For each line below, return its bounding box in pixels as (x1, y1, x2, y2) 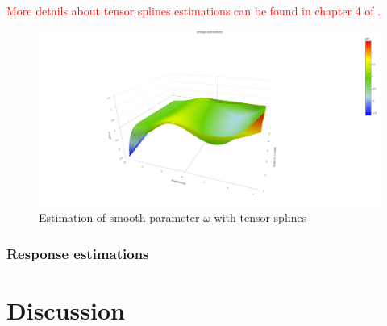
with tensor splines (214, 209, 307, 226)
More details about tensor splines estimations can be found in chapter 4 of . (6, 2, 381, 19)
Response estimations (6, 243, 149, 263)
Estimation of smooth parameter (39, 209, 200, 226)
